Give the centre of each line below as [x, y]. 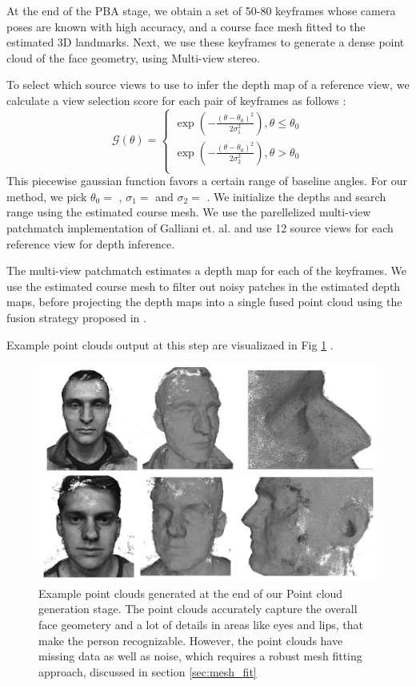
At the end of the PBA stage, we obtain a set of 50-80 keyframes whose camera [201, 10]
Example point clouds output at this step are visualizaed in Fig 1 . [170, 344]
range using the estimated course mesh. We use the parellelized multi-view [189, 212]
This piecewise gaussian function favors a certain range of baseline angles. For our [207, 181]
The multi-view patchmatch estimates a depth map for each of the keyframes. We [206, 270]
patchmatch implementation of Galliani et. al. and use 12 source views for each [200, 227]
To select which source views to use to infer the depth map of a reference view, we [208, 85]
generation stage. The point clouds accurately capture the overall [198, 609]
